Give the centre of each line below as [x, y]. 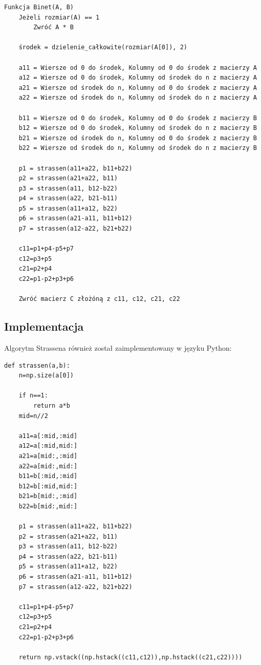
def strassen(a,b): [37, 365]
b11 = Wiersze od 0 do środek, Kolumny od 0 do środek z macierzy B [138, 118]
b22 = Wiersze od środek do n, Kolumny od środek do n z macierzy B [138, 148]
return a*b [52, 405]
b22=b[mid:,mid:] [48, 506]
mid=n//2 [33, 416]
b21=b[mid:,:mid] [48, 496]
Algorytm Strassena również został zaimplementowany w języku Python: [118, 348]
